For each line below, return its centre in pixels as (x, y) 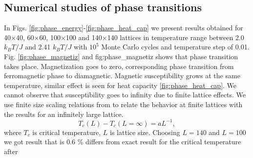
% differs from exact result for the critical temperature (159, 142)
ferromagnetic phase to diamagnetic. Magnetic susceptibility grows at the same (122, 76)
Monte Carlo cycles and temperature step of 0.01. (175, 47)
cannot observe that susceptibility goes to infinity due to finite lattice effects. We (125, 95)
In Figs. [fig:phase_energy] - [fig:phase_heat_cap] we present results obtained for (124, 28)
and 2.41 (38, 47)
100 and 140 (84, 37)
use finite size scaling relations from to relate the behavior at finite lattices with (123, 104)
